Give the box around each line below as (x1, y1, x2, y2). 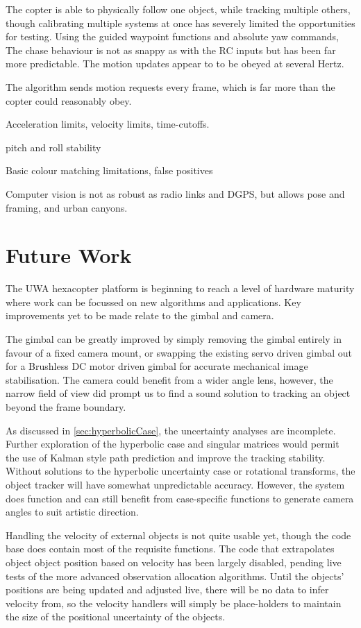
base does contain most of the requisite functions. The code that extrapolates (6, 541, 335, 556)
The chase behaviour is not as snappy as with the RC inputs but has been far (6, 42, 336, 57)
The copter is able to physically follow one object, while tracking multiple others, (6, 2, 351, 16)
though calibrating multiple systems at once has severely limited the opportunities (6, 15, 355, 30)
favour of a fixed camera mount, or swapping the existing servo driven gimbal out (6, 345, 352, 359)
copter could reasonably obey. (6, 93, 132, 108)
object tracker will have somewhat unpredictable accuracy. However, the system (6, 477, 345, 491)
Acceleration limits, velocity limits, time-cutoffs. (6, 117, 210, 131)
